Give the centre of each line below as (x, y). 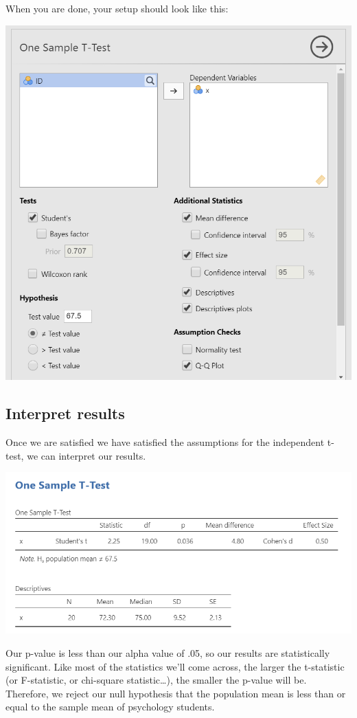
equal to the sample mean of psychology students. (110, 707)
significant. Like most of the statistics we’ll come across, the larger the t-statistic (175, 666)
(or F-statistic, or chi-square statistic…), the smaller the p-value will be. (156, 680)
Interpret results (65, 413)
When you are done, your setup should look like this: (117, 8)
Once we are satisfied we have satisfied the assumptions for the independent (165, 442)
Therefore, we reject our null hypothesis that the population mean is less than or (176, 693)
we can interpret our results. (87, 455)
